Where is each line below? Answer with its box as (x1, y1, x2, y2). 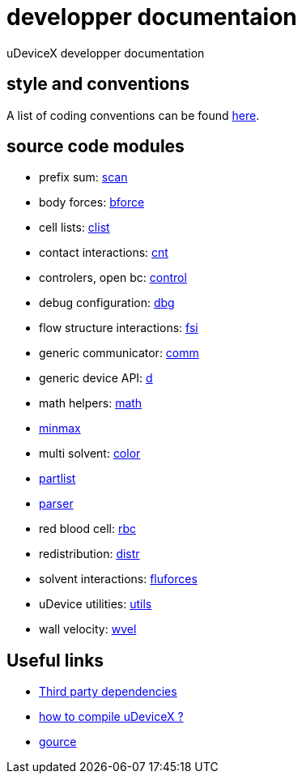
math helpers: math (39, 396, 142, 411)
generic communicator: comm (39, 346, 199, 360)
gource (39, 735, 77, 749)
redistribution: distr (39, 547, 140, 561)
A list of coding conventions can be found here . (6, 108, 260, 122)
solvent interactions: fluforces (39, 572, 198, 586)
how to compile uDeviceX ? (39, 710, 184, 724)
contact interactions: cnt (39, 245, 168, 260)
